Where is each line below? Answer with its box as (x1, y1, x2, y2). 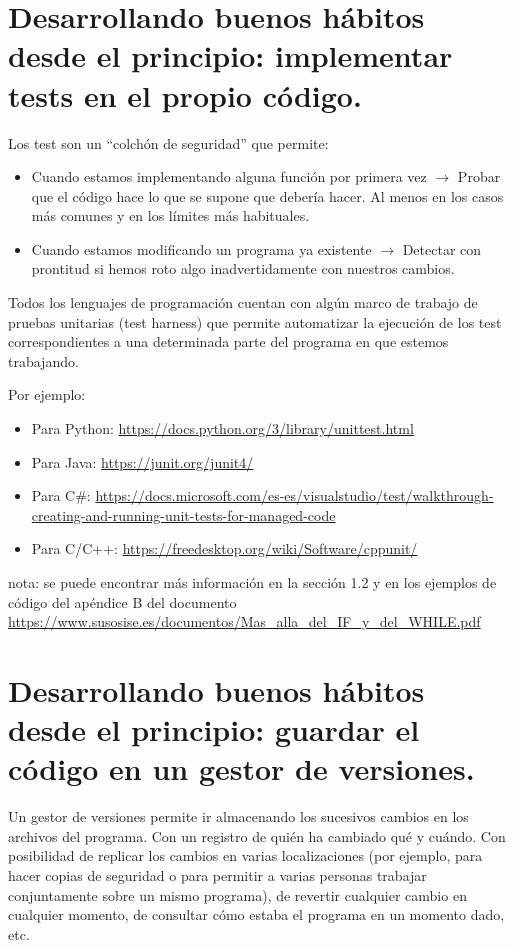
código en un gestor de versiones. (8, 748, 475, 789)
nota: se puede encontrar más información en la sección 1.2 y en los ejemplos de (8, 572, 497, 592)
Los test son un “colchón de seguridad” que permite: (8, 132, 329, 153)
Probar (457, 166, 501, 187)
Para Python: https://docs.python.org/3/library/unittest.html (31, 418, 414, 439)
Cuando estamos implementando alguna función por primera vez (31, 166, 427, 187)
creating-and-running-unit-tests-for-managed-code (31, 504, 336, 525)
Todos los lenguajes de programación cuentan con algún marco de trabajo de (8, 292, 478, 313)
